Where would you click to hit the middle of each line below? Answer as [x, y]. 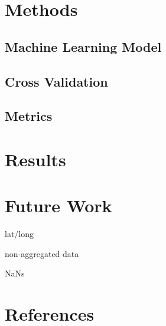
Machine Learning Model [83, 46]
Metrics [29, 116]
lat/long [19, 234]
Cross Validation [56, 81]
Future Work [58, 205]
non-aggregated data [42, 253]
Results [35, 159]
